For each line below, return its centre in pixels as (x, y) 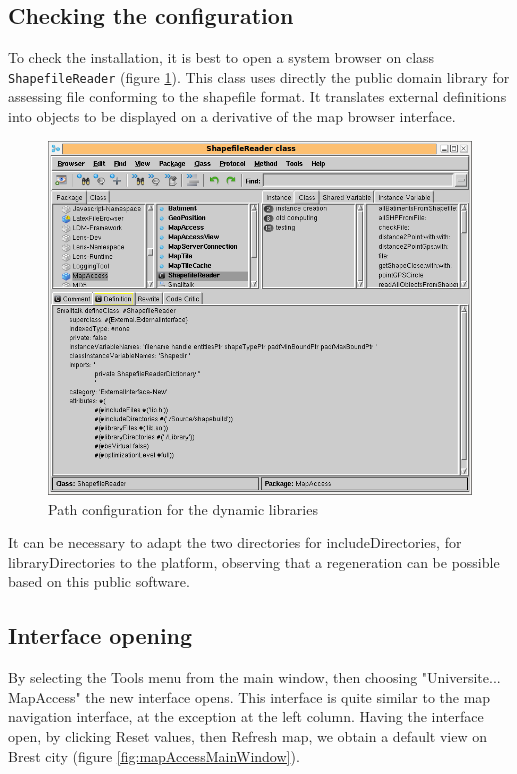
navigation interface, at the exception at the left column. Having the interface (246, 716)
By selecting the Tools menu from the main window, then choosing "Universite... (254, 677)
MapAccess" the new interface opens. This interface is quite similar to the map (249, 696)
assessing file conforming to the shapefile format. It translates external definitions (257, 96)
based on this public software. (99, 581)
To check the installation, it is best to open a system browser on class (221, 57)
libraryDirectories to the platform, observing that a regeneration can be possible (254, 561)
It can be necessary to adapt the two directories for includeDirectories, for (235, 542)
